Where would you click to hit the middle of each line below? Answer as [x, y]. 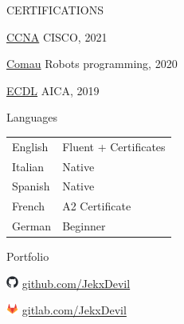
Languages [32, 117]
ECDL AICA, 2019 [53, 90]
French [29, 206]
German [32, 226]
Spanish [31, 186]
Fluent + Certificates [114, 146]
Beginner [84, 226]
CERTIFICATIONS [55, 10]
